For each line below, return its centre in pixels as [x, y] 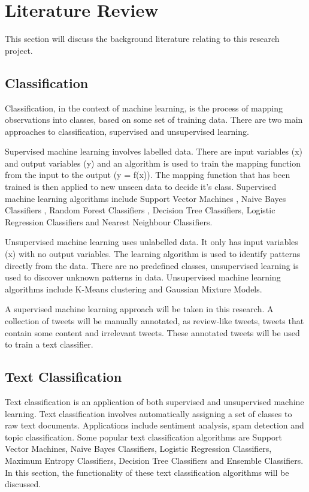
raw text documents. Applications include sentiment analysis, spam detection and [154, 425]
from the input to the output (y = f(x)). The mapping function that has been [148, 175]
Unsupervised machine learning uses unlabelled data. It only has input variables [152, 242]
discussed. [23, 484]
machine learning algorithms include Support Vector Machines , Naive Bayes [146, 198]
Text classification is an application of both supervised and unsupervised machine [154, 402]
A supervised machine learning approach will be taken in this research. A [139, 309]
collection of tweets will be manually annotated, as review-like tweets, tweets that [154, 321]
